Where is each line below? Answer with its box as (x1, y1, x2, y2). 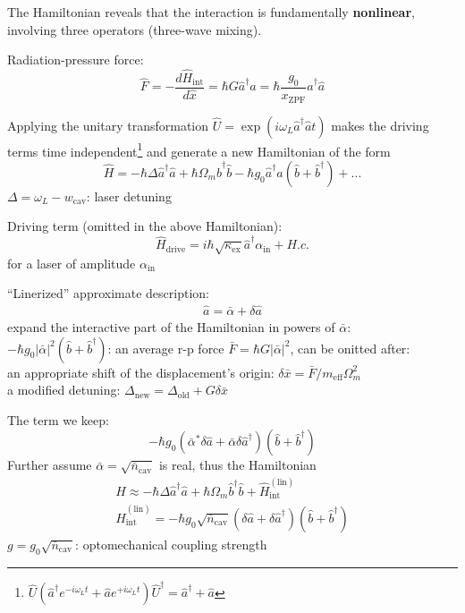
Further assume (7, 455, 92, 474)
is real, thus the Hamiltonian (158, 455, 317, 474)
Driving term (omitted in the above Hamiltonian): (7, 217, 283, 235)
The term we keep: (7, 410, 109, 429)
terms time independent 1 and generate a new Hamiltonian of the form (7, 139, 391, 160)
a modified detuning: (7, 380, 121, 399)
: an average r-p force (107, 338, 224, 357)
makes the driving (331, 115, 429, 134)
